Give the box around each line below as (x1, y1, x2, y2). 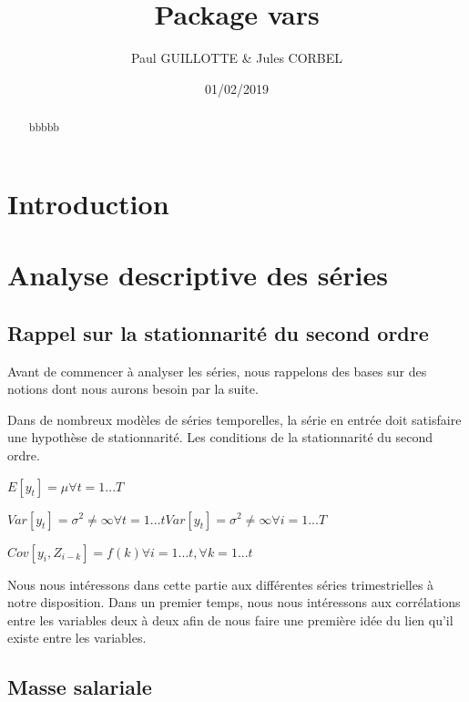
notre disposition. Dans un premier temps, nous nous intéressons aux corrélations (7, 593, 461, 612)
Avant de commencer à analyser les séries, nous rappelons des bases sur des (7, 361, 427, 380)
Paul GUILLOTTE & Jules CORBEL (130, 48, 343, 67)
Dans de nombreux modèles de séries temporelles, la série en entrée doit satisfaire (7, 409, 462, 428)
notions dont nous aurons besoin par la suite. (7, 379, 259, 398)
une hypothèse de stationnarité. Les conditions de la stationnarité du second (7, 428, 433, 447)
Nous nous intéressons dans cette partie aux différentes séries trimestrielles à (7, 574, 434, 594)
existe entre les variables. (7, 628, 147, 647)
